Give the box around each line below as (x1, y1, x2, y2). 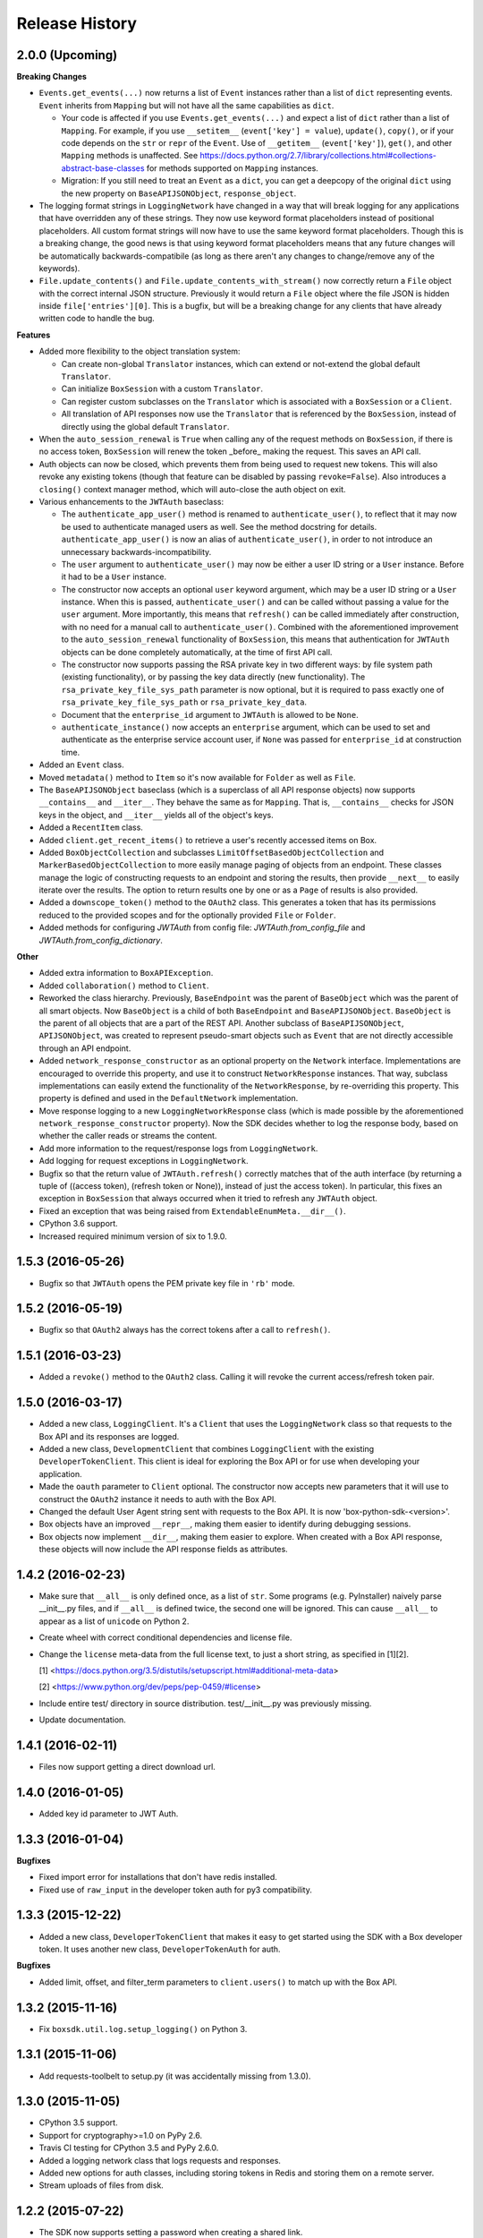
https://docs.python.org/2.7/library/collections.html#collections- (199, 150, 437, 161)
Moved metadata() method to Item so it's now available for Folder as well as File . (38, 772, 357, 782)
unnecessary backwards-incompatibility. (61, 546, 212, 557)
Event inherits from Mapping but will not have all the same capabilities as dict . (38, 99, 335, 111)
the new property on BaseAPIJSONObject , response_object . (61, 188, 297, 199)
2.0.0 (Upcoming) (16, 47, 118, 63)
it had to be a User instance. (61, 571, 167, 582)
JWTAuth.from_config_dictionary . (38, 935, 163, 945)
